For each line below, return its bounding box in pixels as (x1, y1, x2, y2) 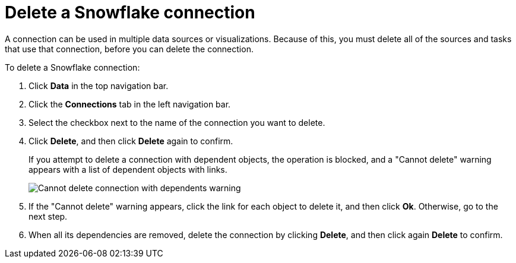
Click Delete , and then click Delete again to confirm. (29, 135, 233, 146)
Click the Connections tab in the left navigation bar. (29, 99, 231, 109)
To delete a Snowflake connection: (5, 62, 140, 72)
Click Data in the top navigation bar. (29, 80, 169, 91)
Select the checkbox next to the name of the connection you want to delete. (29, 117, 325, 128)
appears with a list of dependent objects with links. (29, 164, 227, 175)
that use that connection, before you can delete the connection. (5, 43, 254, 54)
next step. (29, 211, 68, 221)
